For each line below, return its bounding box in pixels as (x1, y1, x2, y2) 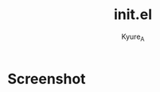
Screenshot (7, 70, 86, 88)
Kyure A (121, 32, 145, 43)
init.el (113, 6, 153, 24)
